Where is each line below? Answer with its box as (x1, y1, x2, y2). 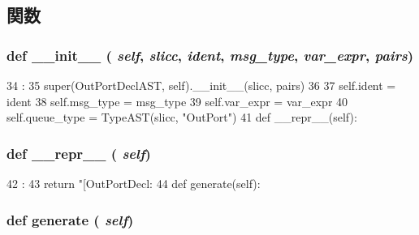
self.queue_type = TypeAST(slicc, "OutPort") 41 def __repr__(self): (6, 109, 357, 126)
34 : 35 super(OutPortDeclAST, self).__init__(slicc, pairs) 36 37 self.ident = (6, 77, 396, 93)
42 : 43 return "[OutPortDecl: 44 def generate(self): (6, 175, 261, 191)
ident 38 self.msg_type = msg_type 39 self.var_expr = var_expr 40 (6, 92, 348, 109)
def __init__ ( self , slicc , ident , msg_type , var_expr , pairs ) (6, 45, 414, 65)
